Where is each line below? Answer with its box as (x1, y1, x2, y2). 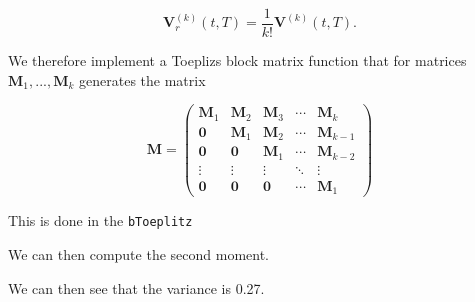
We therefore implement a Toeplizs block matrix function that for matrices (8, 50, 467, 71)
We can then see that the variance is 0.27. (8, 277, 265, 298)
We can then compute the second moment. (8, 243, 269, 264)
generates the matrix (79, 69, 206, 90)
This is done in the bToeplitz (8, 210, 193, 231)
